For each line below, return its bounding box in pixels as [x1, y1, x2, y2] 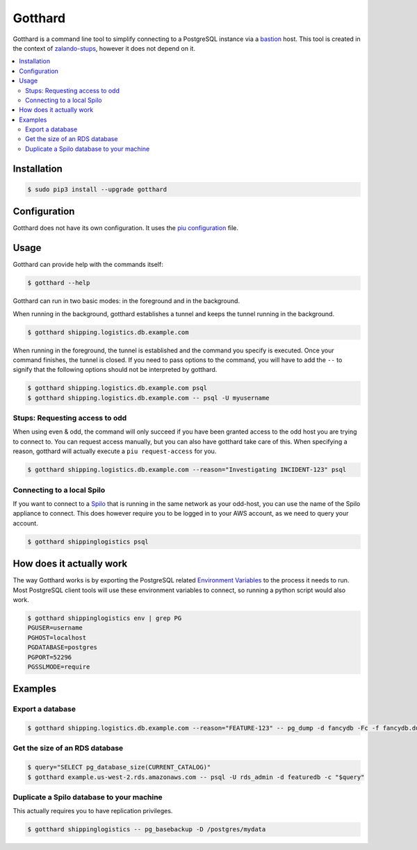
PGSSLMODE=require [27, 662, 90, 671]
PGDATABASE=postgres [27, 644, 97, 651]
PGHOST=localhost [27, 633, 87, 641]
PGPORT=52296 [27, 653, 72, 661]
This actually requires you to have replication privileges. [13, 807, 173, 815]
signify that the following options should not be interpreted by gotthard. [13, 366, 218, 374]
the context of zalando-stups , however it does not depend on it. [13, 44, 196, 52]
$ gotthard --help [27, 279, 90, 287]
